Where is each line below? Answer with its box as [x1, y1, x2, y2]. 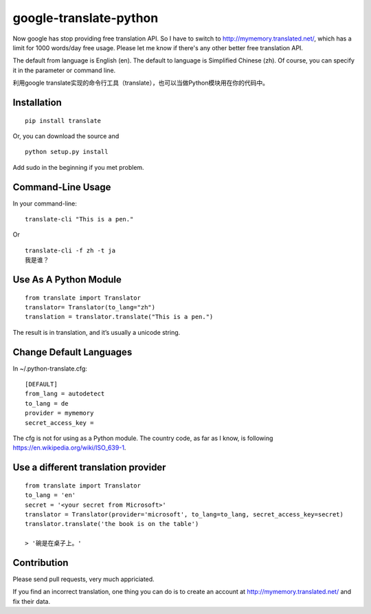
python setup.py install [25, 148, 109, 156]
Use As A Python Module [12, 274, 122, 285]
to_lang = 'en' [25, 492, 76, 499]
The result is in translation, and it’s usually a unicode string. [12, 328, 181, 336]
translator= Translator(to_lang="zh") [25, 303, 156, 311]
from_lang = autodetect [25, 390, 105, 398]
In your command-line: [12, 199, 77, 208]
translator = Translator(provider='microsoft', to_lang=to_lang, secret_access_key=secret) [25, 510, 344, 518]
